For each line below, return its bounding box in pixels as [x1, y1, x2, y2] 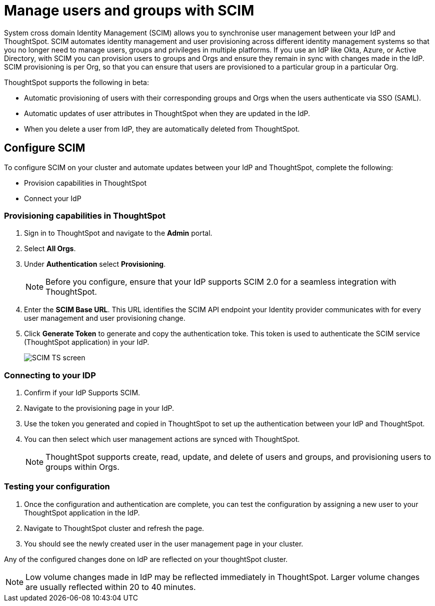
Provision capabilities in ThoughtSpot [24, 178, 147, 187]
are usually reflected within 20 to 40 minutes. [25, 581, 196, 592]
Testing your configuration [4, 481, 110, 492]
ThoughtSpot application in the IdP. [24, 508, 140, 517]
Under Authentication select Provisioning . [24, 260, 166, 269]
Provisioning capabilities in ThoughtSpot [4, 210, 165, 221]
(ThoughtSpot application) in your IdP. [24, 338, 149, 347]
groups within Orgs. [45, 462, 119, 472]
